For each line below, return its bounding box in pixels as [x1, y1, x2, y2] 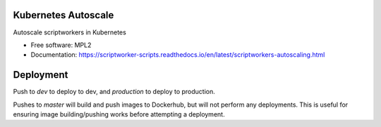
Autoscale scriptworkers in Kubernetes [13, 28, 126, 36]
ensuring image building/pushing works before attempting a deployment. [13, 109, 225, 119]
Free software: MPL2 [30, 41, 92, 49]
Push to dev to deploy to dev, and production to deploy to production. [13, 88, 215, 96]
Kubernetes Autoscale [13, 9, 114, 21]
